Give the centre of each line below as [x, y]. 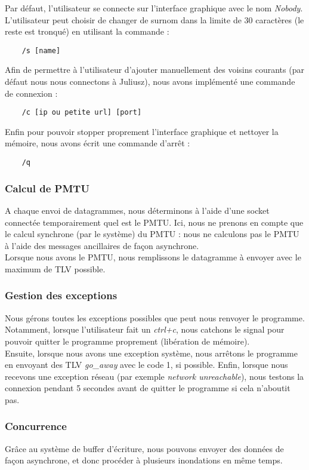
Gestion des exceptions [61, 295]
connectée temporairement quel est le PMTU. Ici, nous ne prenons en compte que [154, 222]
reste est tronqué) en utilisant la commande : [87, 31]
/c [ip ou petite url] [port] [82, 113]
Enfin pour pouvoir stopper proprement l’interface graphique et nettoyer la [142, 131]
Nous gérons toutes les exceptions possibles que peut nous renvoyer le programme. [155, 317]
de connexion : [31, 93]
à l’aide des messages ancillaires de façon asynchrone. [102, 245]
